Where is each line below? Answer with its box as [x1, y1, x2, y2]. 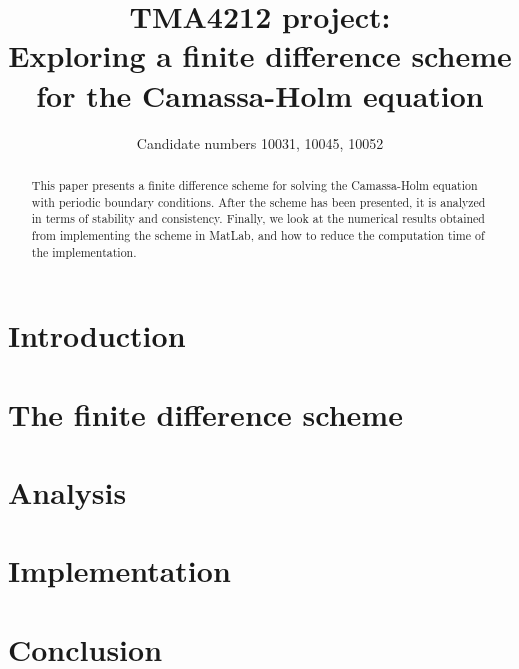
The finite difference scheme [8, 393, 403, 434]
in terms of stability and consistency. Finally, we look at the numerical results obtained [31, 210, 485, 227]
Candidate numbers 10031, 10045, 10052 [136, 132, 384, 153]
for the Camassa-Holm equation [36, 74, 484, 115]
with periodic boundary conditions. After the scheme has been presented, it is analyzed [31, 193, 486, 210]
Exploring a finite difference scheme [8, 35, 512, 76]
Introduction [8, 315, 186, 356]
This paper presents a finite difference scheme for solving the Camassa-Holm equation [31, 176, 478, 193]
